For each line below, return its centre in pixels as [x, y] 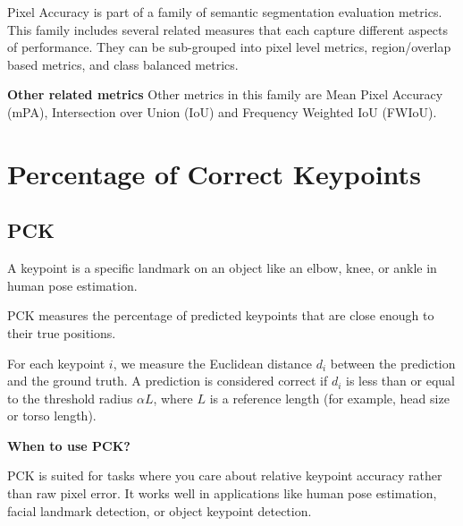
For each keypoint [56, 363]
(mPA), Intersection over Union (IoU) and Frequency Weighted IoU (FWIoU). [222, 111]
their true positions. [62, 332]
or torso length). [52, 416]
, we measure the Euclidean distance [213, 363]
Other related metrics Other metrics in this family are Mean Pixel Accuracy [225, 94]
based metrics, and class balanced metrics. [123, 64]
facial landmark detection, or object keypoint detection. [160, 510]
